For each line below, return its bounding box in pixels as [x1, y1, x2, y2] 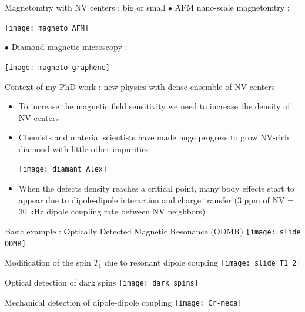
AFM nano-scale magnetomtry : [175, 1, 290, 13]
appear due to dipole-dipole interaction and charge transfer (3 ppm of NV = [18, 193, 294, 206]
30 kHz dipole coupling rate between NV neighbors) [18, 205, 206, 217]
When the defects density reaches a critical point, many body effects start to [18, 182, 294, 194]
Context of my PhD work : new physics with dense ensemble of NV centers [5, 80, 275, 92]
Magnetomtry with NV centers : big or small [5, 1, 166, 13]
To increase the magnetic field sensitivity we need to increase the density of [18, 100, 290, 112]
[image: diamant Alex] [18, 165, 108, 174]
